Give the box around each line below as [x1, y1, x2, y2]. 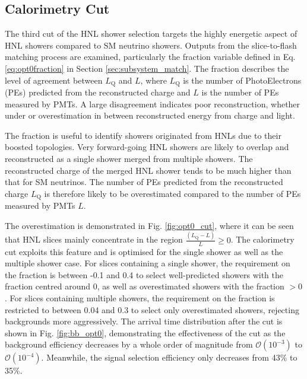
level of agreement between [5, 74, 103, 86]
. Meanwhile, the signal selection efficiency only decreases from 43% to [41, 351, 297, 364]
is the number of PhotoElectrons [183, 74, 302, 86]
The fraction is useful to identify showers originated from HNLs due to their [5, 129, 281, 141]
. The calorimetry [230, 233, 295, 246]
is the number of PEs [201, 86, 279, 98]
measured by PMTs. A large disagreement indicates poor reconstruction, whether [5, 97, 300, 110]
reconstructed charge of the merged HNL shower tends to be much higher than [5, 164, 292, 176]
